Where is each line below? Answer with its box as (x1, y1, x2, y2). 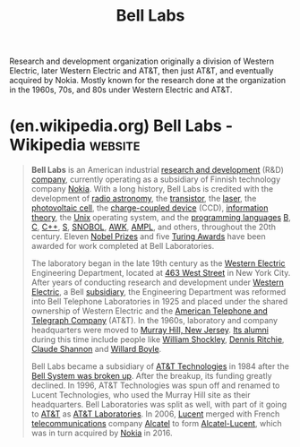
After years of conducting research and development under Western (30, 277, 285, 288)
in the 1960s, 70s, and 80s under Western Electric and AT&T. (9, 84, 233, 95)
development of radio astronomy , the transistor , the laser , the (30, 193, 257, 204)
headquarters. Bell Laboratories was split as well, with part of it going (30, 400, 287, 410)
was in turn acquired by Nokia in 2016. (30, 427, 173, 439)
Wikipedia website (9, 135, 141, 155)
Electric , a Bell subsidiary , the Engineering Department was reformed (30, 287, 287, 297)
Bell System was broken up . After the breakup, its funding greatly (30, 371, 272, 382)
